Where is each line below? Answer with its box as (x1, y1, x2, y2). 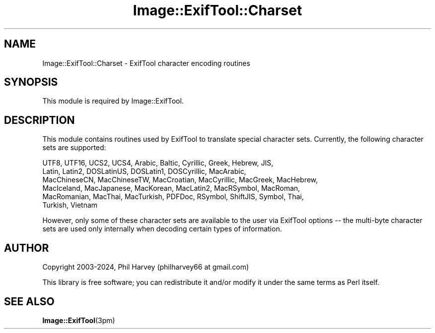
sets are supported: (42, 143, 106, 152)
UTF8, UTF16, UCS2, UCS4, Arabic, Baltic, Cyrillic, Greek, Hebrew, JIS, (42, 159, 274, 167)
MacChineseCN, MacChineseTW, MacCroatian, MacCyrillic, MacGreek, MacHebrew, (42, 175, 318, 184)
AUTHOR (4, 241, 49, 254)
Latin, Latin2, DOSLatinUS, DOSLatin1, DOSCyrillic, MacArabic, (42, 167, 246, 176)
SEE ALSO (4, 295, 55, 308)
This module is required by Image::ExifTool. (42, 97, 184, 106)
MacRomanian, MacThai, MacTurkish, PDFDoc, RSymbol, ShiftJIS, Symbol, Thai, (42, 192, 304, 201)
